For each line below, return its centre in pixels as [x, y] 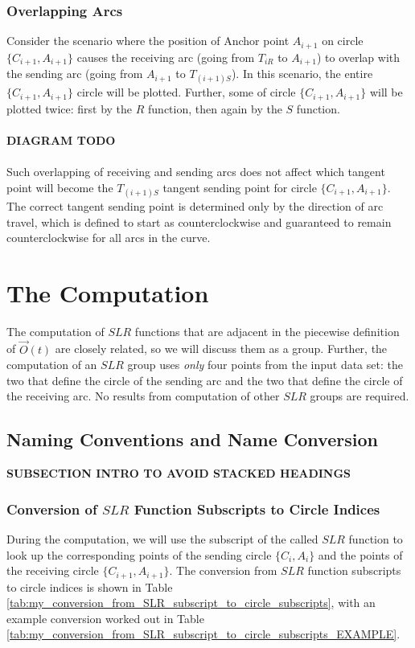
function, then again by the [215, 108]
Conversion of [52, 509]
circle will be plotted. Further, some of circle [186, 92]
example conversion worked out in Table [105, 618]
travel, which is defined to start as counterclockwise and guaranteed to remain [199, 221]
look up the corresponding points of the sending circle [139, 554]
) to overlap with [358, 57]
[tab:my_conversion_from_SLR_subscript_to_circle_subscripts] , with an [191, 603]
